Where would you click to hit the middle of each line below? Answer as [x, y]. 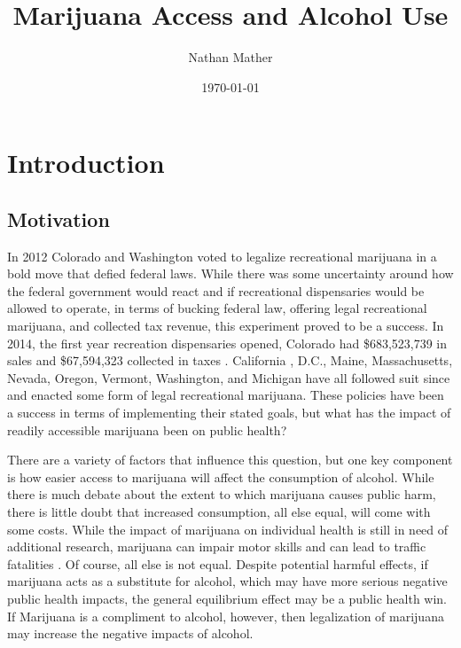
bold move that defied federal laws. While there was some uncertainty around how [230, 273]
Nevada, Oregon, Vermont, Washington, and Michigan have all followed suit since [229, 377]
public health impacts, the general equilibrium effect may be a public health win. [227, 598]
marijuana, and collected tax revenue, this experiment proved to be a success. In [226, 326]
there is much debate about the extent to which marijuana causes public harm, [222, 494]
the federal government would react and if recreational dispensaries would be [216, 290]
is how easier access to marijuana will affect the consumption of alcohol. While [221, 476]
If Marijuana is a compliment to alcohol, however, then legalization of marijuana [226, 616]
